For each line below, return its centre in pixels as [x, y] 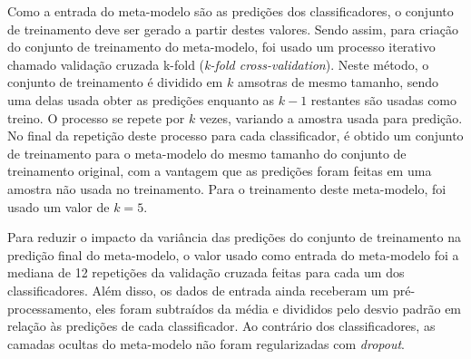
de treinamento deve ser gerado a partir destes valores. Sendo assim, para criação [233, 29]
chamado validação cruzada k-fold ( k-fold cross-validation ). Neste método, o [218, 64]
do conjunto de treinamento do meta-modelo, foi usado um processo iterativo [221, 47]
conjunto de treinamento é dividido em [115, 82]
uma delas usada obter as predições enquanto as [141, 99]
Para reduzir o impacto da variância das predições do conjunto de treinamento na [234, 237]
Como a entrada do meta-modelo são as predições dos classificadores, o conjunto [231, 11]
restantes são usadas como [384, 99]
